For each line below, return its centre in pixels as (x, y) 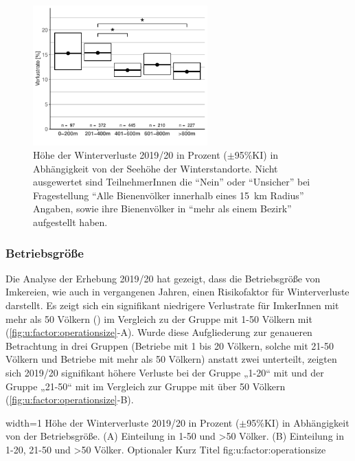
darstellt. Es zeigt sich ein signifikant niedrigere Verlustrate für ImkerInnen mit (172, 305)
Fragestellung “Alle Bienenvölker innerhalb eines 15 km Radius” (169, 195)
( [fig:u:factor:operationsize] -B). (70, 400)
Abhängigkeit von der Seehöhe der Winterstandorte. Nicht (156, 168)
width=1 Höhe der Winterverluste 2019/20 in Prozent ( (123, 422)
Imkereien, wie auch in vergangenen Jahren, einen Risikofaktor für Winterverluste (177, 292)
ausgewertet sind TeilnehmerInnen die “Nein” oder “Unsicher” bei (172, 182)
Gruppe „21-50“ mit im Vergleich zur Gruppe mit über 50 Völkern (146, 386)
